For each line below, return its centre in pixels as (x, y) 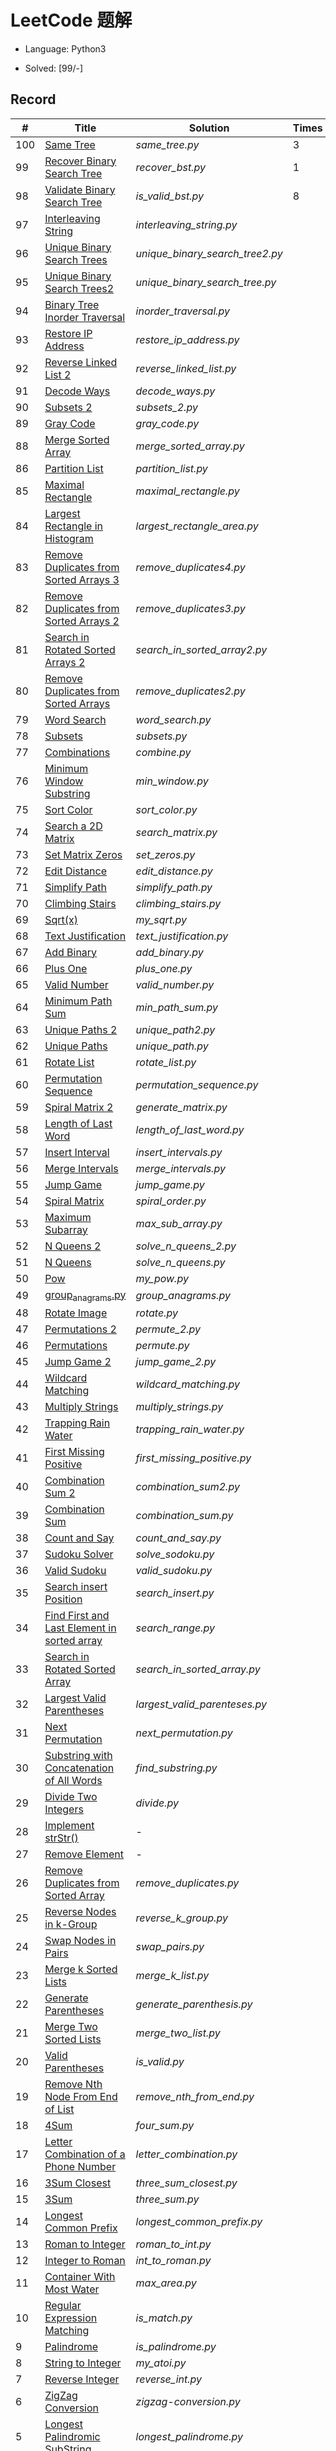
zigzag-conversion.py (188, 2401)
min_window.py (172, 781)
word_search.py (173, 719)
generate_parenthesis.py (194, 2004)
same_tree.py (167, 144)
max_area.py (166, 2283)
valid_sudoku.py (174, 1570)
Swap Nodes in (80, 1940)
